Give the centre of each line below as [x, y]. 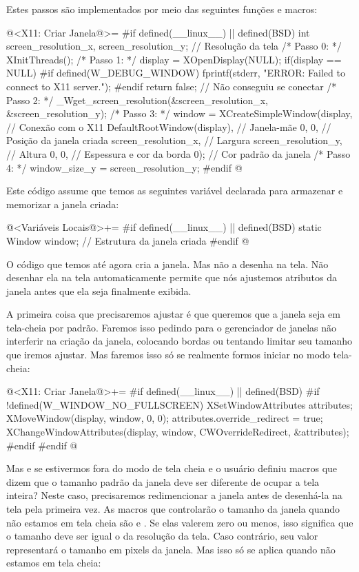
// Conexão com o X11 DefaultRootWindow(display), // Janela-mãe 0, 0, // [169, 126]
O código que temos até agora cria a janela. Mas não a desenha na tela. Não [167, 264]
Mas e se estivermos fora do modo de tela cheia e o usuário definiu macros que [172, 468]
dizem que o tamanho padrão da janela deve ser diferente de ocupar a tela [163, 481]
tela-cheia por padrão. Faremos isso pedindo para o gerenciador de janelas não [172, 327]
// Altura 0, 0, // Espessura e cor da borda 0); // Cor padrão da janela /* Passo [178, 153]
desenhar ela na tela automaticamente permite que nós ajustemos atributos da [172, 277]
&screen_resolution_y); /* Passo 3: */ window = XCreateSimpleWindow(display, [179, 113]
